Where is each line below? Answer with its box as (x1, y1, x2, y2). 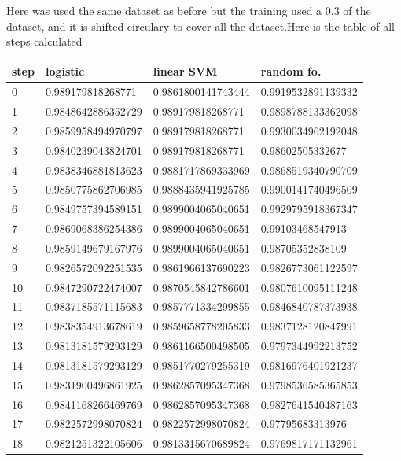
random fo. (260, 63, 322, 79)
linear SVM (153, 63, 218, 79)
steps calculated (6, 33, 83, 50)
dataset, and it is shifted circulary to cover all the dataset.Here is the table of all (6, 17, 395, 34)
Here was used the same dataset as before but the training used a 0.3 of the (6, 2, 371, 18)
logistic (45, 63, 85, 79)
